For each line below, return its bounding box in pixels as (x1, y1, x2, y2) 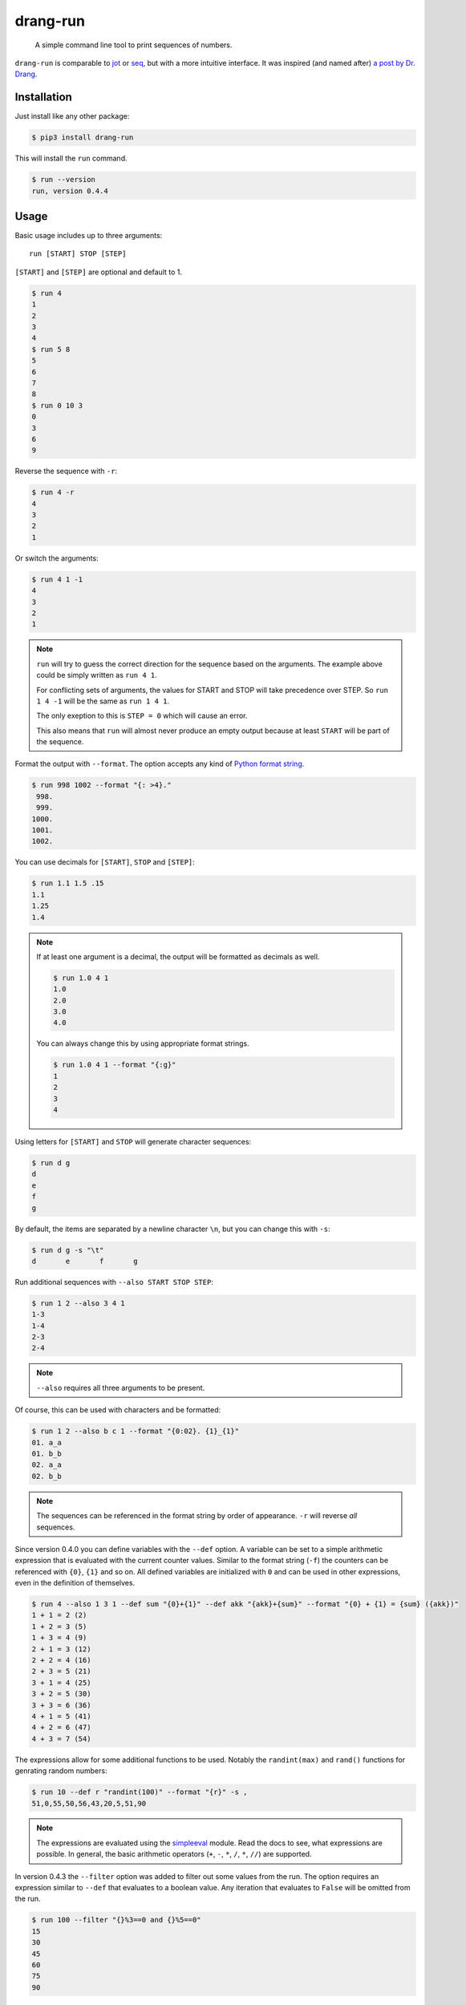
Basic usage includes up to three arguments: (14, 231, 163, 241)
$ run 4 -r (31, 488, 75, 497)
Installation (14, 91, 72, 104)
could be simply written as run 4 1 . (36, 670, 158, 680)
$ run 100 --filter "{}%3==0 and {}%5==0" (31, 1915, 201, 1925)
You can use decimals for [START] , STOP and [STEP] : (14, 857, 196, 867)
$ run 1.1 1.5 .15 (31, 879, 104, 888)
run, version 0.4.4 (31, 186, 108, 196)
